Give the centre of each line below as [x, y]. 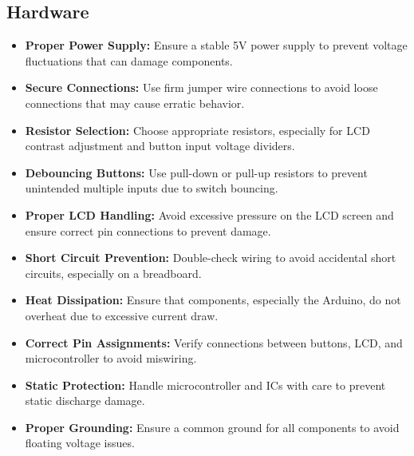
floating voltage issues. [80, 443]
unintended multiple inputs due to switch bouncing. [152, 188]
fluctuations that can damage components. [129, 60]
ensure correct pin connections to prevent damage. [148, 230]
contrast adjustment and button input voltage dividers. [160, 146]
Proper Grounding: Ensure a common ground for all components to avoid [212, 427]
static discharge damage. [85, 400]
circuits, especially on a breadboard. [113, 273]
